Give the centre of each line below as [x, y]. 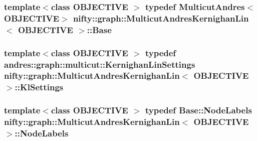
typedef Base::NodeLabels [198, 110]
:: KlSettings [39, 87]
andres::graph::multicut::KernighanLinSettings [100, 64]
